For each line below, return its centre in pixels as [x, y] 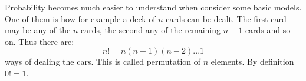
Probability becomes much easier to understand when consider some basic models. [153, 7]
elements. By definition [252, 61]
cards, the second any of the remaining [151, 30]
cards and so [268, 30]
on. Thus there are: [40, 41]
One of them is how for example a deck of [80, 18]
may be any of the [38, 30]
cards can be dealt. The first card [226, 18]
